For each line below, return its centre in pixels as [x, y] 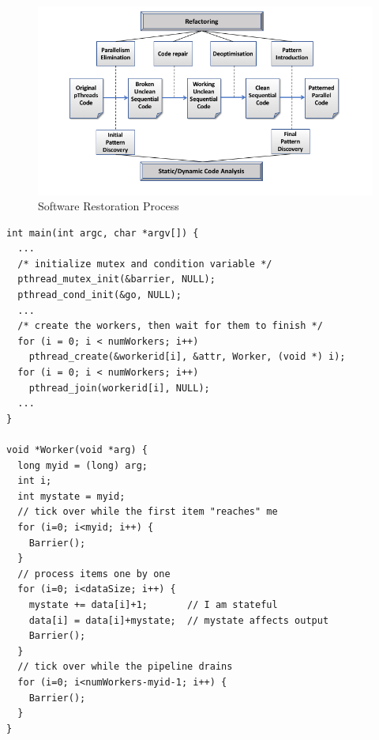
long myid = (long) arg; [83, 465]
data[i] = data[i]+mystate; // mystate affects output [179, 620]
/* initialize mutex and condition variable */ [145, 264]
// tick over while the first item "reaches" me [148, 512]
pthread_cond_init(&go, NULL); [99, 295]
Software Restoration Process [109, 206]
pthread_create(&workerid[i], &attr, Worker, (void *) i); [187, 357]
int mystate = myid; [71, 496]
